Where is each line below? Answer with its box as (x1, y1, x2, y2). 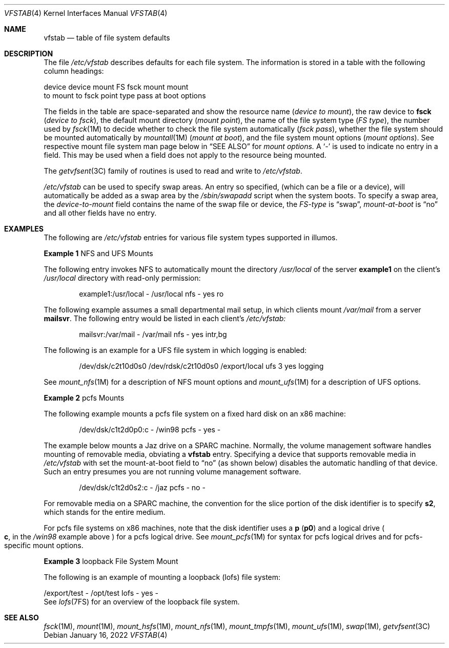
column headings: (44, 67, 104, 75)
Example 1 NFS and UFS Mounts (44, 249, 153, 258)
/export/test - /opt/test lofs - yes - (44, 589, 158, 597)
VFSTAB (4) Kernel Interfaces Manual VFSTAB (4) (4, 9, 168, 17)
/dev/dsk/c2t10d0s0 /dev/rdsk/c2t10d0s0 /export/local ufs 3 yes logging (79, 362, 324, 370)
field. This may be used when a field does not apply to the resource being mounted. (44, 151, 326, 159)
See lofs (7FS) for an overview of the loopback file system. (44, 597, 240, 606)
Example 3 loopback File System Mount (44, 557, 178, 566)
